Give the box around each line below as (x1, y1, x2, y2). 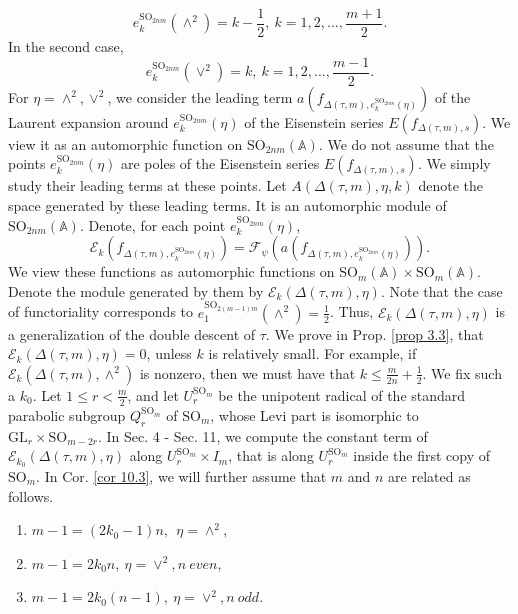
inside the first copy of (353, 445, 491, 466)
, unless (146, 343, 192, 364)
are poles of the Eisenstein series (120, 153, 320, 174)
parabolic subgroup (8, 404, 126, 425)
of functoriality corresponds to (8, 301, 194, 322)
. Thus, (329, 301, 374, 322)
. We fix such (422, 362, 502, 383)
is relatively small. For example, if (208, 343, 417, 364)
